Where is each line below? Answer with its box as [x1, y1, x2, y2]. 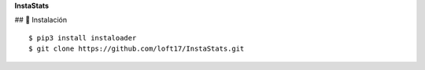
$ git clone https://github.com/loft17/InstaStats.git [28, 44, 245, 54]
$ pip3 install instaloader [28, 33, 137, 42]
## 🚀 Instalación [14, 16, 68, 25]
